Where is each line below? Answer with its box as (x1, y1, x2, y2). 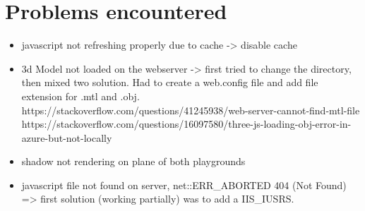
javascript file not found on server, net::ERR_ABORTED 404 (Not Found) (21, 177, 347, 192)
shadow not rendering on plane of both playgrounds (21, 154, 246, 169)
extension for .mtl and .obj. (21, 88, 140, 103)
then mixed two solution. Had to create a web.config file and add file (21, 75, 318, 90)
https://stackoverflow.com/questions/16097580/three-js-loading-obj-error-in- (21, 116, 352, 131)
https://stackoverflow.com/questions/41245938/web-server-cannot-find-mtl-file (21, 102, 360, 117)
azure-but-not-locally (21, 130, 112, 145)
